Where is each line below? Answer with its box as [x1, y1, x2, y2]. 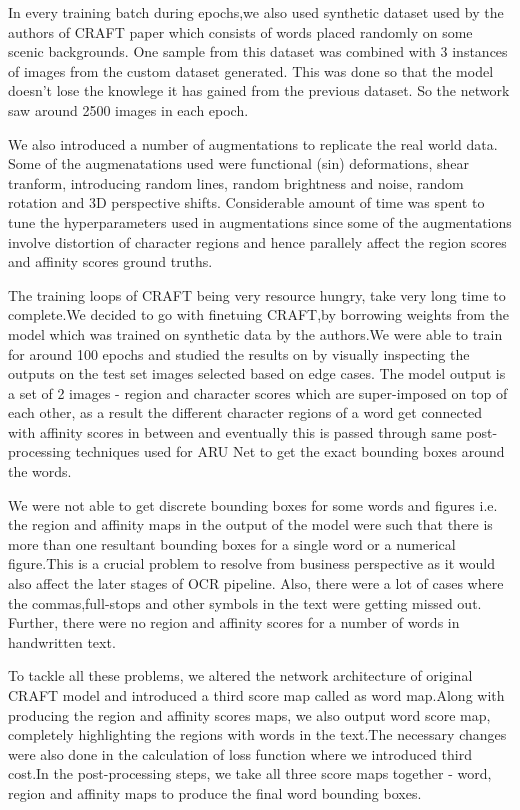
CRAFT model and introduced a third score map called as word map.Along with [8, 685, 505, 705]
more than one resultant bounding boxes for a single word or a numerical [8, 533, 456, 554]
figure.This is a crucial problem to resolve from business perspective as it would [8, 553, 495, 574]
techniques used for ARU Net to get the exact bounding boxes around [75, 441, 505, 462]
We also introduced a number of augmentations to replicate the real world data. [8, 133, 498, 154]
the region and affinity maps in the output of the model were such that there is [8, 514, 493, 535]
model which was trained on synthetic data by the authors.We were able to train [8, 323, 503, 344]
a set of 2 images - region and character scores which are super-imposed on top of [8, 382, 508, 403]
